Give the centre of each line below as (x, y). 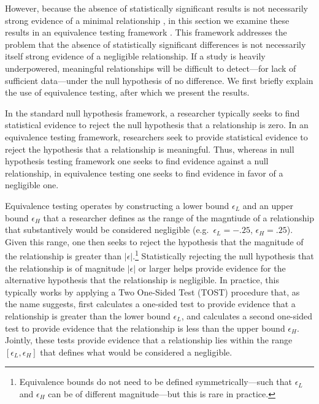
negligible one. (32, 185)
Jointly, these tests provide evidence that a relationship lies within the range (149, 340)
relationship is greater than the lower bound (88, 315)
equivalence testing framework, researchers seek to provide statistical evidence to (156, 136)
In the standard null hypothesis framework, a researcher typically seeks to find (152, 112)
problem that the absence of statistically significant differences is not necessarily (156, 44)
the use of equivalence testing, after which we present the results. (127, 92)
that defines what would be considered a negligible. (136, 352)
